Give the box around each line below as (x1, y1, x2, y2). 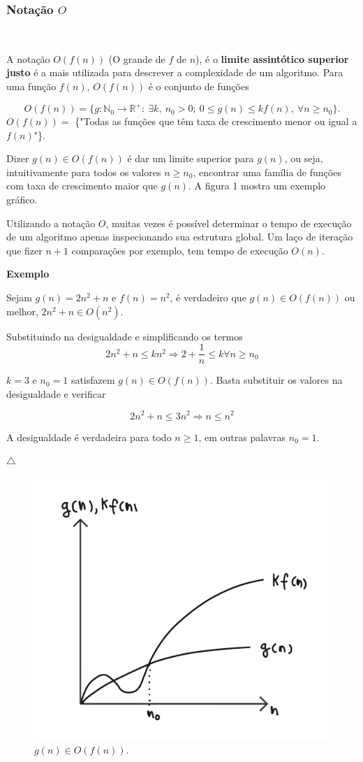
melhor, (6, 303, 38, 318)
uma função (6, 79, 57, 93)
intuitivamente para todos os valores (6, 164, 161, 179)
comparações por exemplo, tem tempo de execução (71, 243, 288, 257)
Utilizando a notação (6, 215, 96, 230)
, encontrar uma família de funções (193, 164, 341, 179)
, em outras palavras (198, 429, 286, 444)
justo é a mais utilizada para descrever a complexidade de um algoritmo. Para (6, 65, 343, 80)
